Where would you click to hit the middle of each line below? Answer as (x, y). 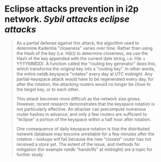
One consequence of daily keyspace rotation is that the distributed (83, 129)
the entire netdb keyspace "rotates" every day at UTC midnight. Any (84, 74)
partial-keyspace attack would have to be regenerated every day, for (85, 79)
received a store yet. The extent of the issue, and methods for (78, 144)
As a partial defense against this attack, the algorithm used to (78, 43)
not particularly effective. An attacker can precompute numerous (81, 109)
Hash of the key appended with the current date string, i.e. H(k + (81, 58)
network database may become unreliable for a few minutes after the (85, 134)
